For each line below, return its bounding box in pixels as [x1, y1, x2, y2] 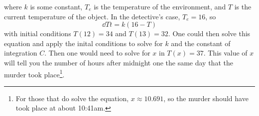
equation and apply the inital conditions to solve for [4, 38, 163, 48]
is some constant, [30, 1, 83, 11]
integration [4, 48, 37, 58]
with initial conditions [4, 28, 71, 39]
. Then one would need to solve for [44, 48, 150, 58]
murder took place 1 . [4, 67, 65, 79]
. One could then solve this [168, 28, 251, 39]
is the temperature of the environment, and [94, 1, 226, 11]
